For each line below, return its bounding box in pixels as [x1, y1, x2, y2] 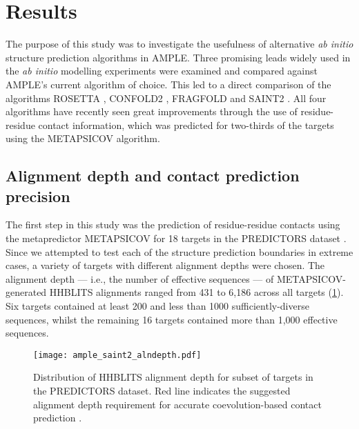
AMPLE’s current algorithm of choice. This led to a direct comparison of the [6, 77, 331, 91]
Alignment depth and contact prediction [6, 165, 300, 186]
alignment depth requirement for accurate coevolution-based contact [33, 397, 322, 411]
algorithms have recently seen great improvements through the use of [6, 104, 298, 119]
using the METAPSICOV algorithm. [6, 131, 160, 146]
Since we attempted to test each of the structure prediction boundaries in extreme [6, 244, 353, 259]
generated [6, 285, 47, 299]
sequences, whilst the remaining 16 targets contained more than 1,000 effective [6, 312, 338, 326]
